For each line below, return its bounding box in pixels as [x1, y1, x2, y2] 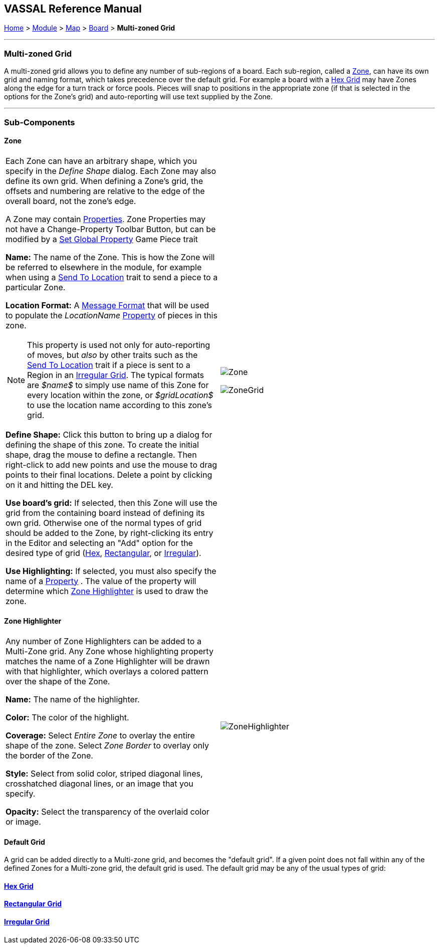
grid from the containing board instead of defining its [6, 507, 205, 518]
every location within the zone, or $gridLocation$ [27, 390, 213, 400]
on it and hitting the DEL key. [6, 479, 113, 490]
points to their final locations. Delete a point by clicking [6, 469, 212, 480]
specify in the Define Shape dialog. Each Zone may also [6, 165, 216, 176]
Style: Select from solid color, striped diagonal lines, [6, 768, 203, 779]
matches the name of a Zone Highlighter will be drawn [6, 656, 210, 666]
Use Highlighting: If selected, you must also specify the [6, 565, 216, 576]
